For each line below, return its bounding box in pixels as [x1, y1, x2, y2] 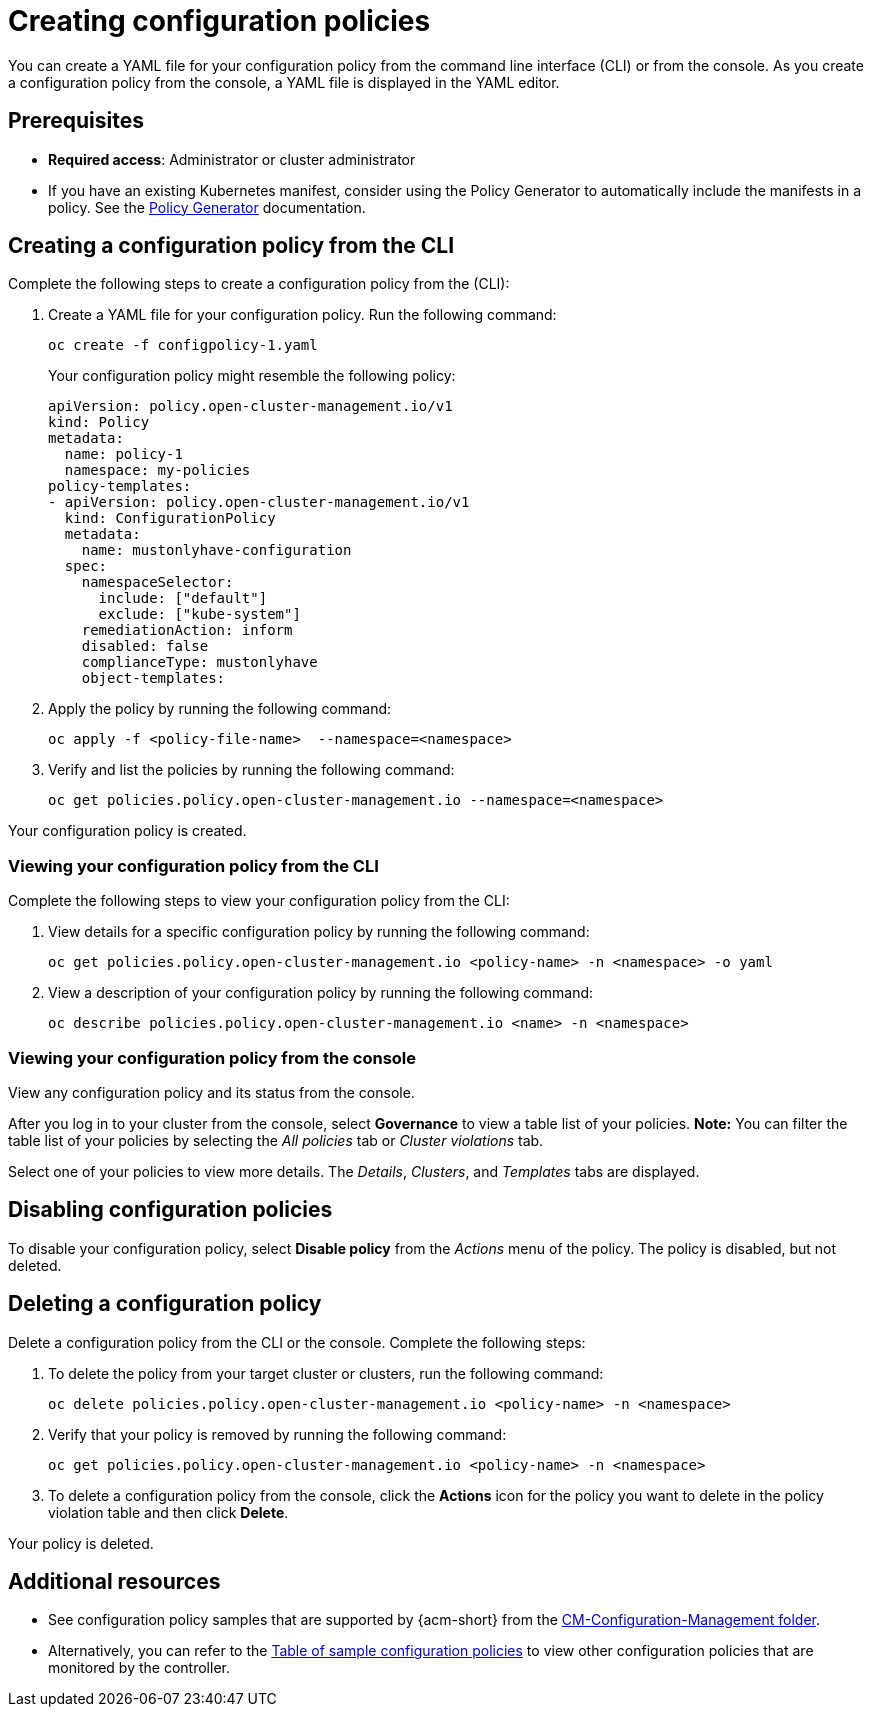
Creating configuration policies [8, 4, 431, 38]
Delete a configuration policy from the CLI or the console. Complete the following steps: [8, 1333, 586, 1351]
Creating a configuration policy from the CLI [8, 233, 455, 259]
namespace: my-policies [64, 462, 251, 479]
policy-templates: [48, 478, 192, 495]
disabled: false [81, 638, 209, 655]
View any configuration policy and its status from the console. [8, 1083, 415, 1101]
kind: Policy [48, 414, 150, 431]
